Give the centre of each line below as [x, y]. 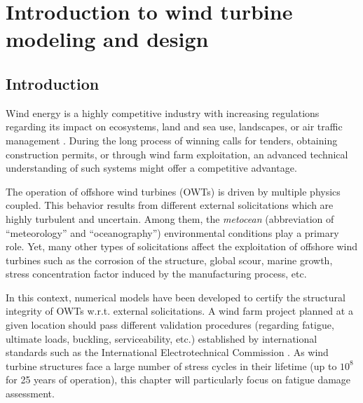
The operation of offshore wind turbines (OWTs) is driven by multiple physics [173, 191]
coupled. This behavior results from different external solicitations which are [170, 205]
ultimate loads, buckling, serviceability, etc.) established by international [162, 338]
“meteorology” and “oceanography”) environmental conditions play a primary [172, 232]
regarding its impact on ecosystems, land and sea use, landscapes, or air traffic [174, 127]
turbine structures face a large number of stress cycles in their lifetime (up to [171, 366]
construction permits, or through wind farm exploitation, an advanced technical [177, 154]
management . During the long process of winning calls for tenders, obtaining [172, 140]
